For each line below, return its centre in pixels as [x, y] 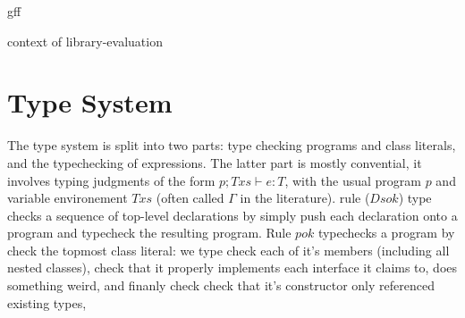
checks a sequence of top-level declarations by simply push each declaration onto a [232, 215]
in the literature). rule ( [305, 198]
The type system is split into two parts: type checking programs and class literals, [232, 145]
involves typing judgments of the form [111, 180]
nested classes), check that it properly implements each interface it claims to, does [232, 268]
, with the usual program [353, 180]
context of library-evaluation [85, 41]
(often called [190, 198]
